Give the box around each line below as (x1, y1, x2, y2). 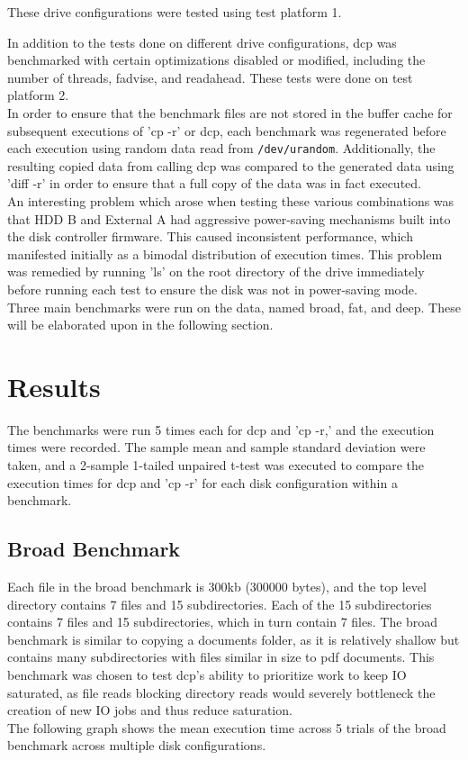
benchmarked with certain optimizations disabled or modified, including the (7, 50, 426, 69)
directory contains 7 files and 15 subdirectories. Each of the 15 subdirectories (7, 594, 432, 613)
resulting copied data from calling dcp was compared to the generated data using (7, 156, 454, 175)
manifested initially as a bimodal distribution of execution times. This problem (7, 244, 443, 263)
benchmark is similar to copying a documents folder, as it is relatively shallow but (7, 629, 460, 648)
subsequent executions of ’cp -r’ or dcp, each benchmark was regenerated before (7, 121, 446, 140)
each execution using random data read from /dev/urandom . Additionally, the (7, 139, 436, 158)
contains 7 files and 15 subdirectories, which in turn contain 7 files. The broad (7, 612, 438, 631)
